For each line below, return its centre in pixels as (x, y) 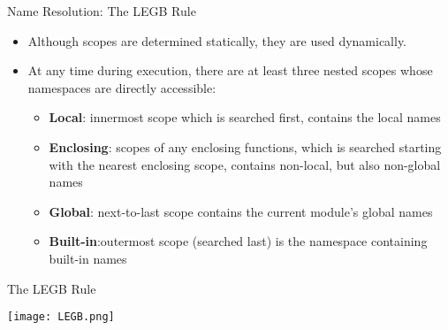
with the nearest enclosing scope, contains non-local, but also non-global (245, 164)
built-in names (88, 258)
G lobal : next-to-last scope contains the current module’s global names (241, 211)
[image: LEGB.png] (61, 317)
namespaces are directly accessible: (122, 87)
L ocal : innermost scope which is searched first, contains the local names (245, 117)
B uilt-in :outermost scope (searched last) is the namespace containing (238, 241)
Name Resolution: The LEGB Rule (102, 11)
